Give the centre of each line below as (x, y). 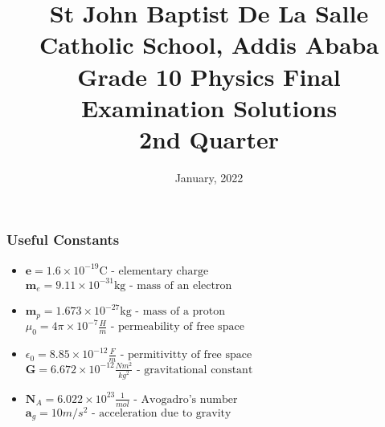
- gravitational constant (195, 370)
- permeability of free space (177, 327)
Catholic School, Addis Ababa (209, 45)
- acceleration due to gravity (161, 413)
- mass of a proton (180, 312)
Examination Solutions (209, 107)
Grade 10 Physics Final (209, 76)
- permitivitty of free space (186, 355)
